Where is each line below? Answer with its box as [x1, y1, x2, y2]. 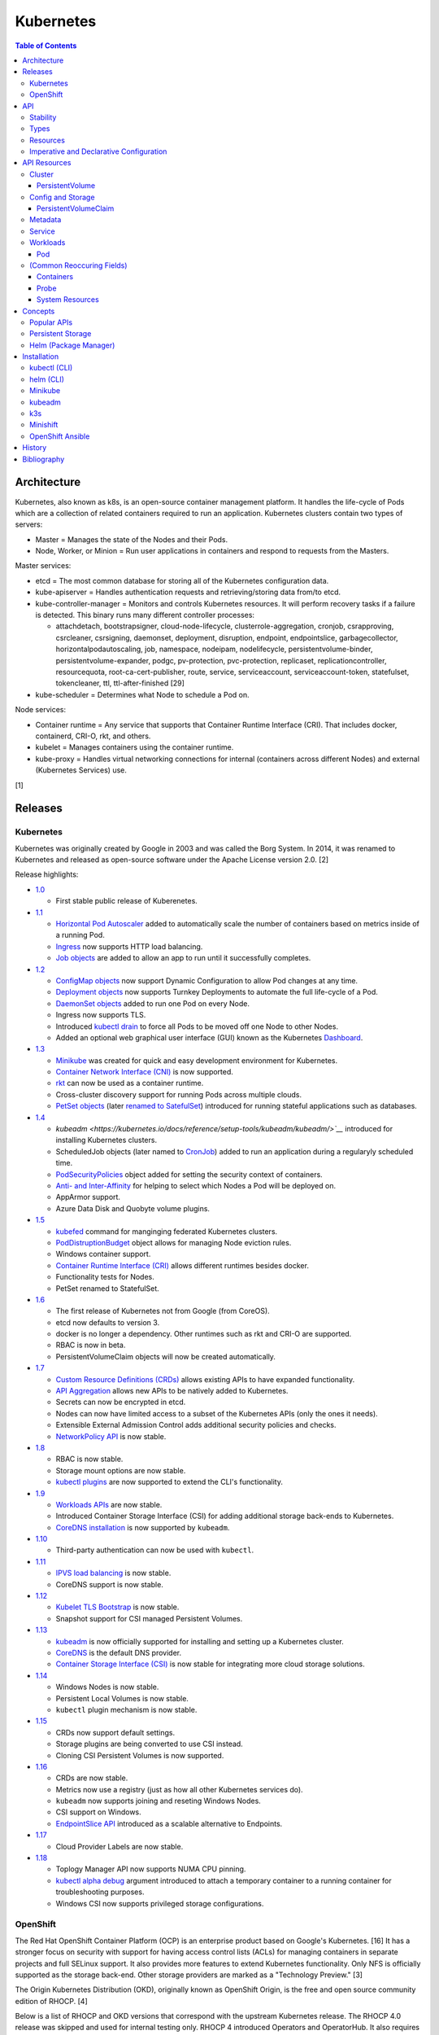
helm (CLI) [29, 374, 65, 384]
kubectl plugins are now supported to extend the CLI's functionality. [55, 1477, 284, 1487]
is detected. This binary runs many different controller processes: [35, 610, 255, 620]
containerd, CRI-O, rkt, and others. [35, 731, 151, 741]
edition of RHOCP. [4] [15, 1996, 89, 2006]
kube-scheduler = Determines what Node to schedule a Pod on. [35, 689, 250, 699]
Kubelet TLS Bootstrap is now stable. [55, 1602, 180, 1612]
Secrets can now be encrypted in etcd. [55, 1397, 186, 1407]
